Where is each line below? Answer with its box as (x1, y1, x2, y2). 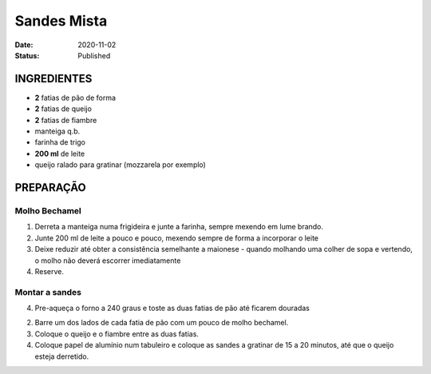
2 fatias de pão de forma (34, 93, 116, 102)
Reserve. (34, 266, 64, 276)
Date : (14, 40, 34, 50)
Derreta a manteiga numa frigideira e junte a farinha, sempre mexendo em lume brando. (34, 222, 323, 232)
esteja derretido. (34, 352, 89, 361)
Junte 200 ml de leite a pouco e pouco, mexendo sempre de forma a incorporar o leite (34, 233, 319, 243)
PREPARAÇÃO (14, 181, 87, 194)
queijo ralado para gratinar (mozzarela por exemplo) (34, 160, 207, 169)
